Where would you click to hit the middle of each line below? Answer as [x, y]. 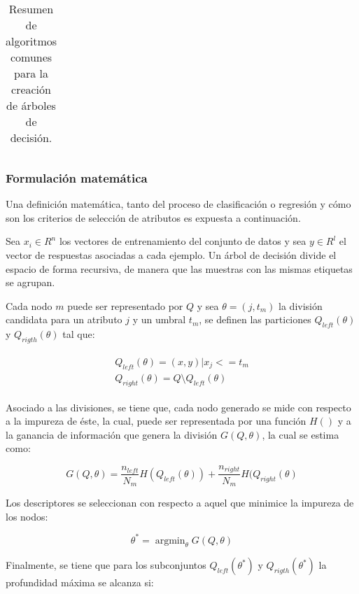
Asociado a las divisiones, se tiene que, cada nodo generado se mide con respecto [178, 407]
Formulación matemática [77, 177]
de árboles [31, 105]
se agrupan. [30, 282]
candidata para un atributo [64, 319]
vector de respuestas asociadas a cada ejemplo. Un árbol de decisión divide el [171, 255]
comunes [31, 57]
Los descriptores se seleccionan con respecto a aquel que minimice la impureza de [180, 502]
